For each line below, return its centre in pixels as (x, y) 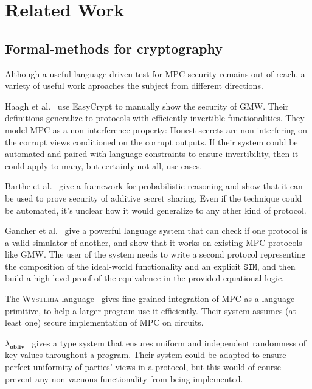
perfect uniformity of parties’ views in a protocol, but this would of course (143, 367)
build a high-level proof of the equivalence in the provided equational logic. (145, 278)
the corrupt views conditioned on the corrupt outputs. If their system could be (151, 142)
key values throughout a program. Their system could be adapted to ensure (146, 355)
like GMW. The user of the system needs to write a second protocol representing (155, 254)
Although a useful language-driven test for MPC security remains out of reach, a (155, 73)
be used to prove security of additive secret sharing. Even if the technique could (154, 198)
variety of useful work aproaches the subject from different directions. (134, 86)
